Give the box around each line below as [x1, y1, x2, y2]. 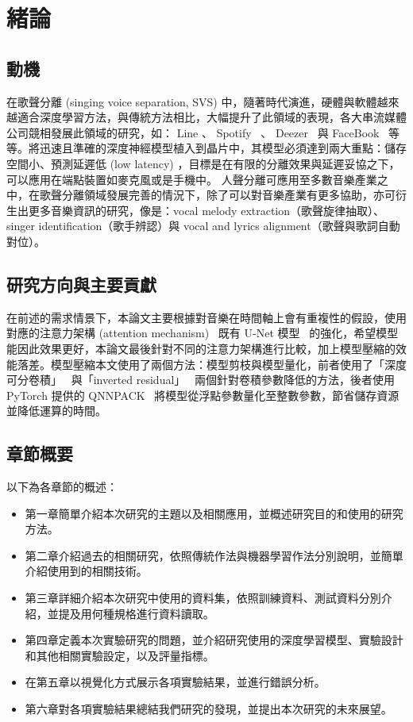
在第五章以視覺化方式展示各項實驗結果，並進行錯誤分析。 [25, 674, 326, 690]
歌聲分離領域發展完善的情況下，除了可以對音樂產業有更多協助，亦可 [39, 186, 396, 203]
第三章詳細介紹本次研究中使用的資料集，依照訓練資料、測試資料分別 [25, 590, 381, 606]
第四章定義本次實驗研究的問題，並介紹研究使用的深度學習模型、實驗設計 [25, 632, 403, 648]
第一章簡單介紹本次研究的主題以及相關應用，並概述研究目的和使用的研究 [25, 505, 403, 521]
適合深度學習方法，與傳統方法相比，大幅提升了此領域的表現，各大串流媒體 [17, 109, 407, 125]
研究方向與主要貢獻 [6, 271, 156, 296]
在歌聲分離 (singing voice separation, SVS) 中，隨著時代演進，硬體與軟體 [6, 93, 377, 109]
